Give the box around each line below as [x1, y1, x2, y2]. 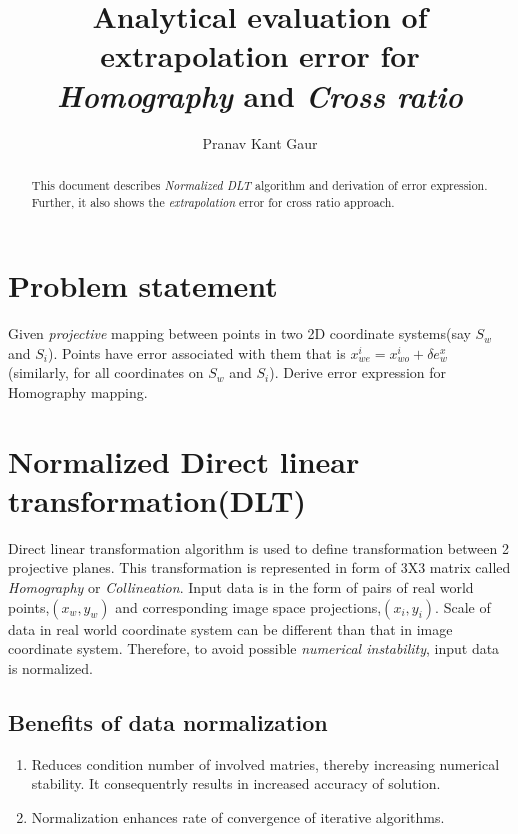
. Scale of [435, 596, 491, 617]
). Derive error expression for [269, 362, 446, 383]
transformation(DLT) [8, 479, 306, 520]
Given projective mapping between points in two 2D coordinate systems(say [8, 323, 471, 344]
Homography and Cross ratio [57, 74, 463, 116]
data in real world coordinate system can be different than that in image [8, 618, 453, 639]
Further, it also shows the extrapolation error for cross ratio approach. [31, 193, 395, 210]
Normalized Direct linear [8, 440, 360, 481]
